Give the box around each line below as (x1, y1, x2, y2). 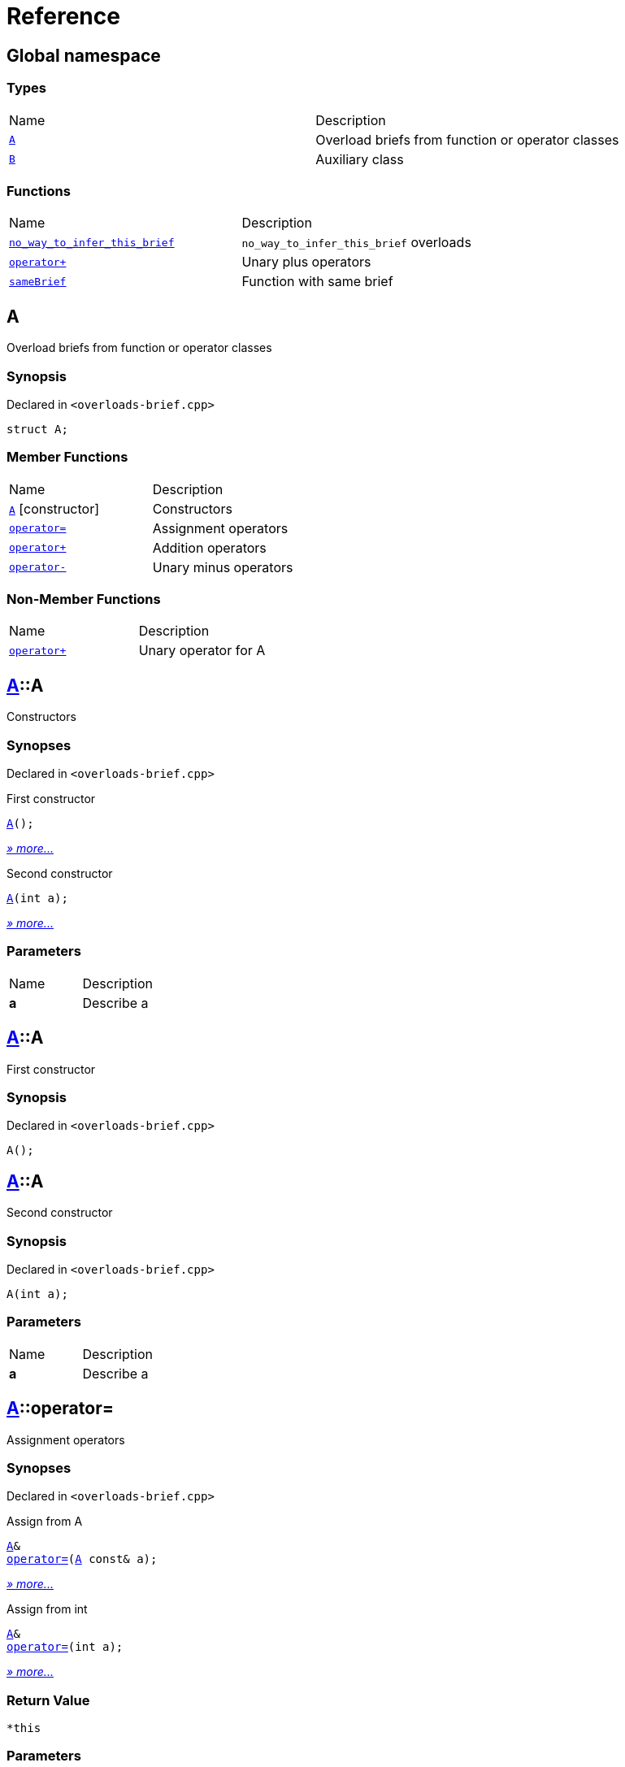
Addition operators (152, 539, 267, 556)
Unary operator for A (138, 642, 266, 659)
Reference (7, 2, 120, 30)
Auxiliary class (315, 150, 404, 167)
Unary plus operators (241, 254, 371, 271)
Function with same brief (241, 273, 393, 290)
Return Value (7, 1691, 90, 1708)
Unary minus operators (152, 558, 293, 575)
